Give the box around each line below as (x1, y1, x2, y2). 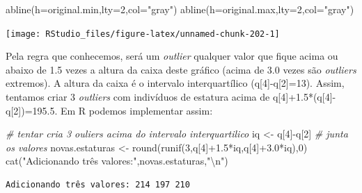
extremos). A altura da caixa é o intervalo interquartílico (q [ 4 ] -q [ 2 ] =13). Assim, (6, 76, 345, 90)
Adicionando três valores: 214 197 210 (6, 180, 190, 190)
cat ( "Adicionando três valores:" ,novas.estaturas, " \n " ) (6, 153, 228, 168)
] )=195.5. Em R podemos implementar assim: (18, 103, 213, 117)
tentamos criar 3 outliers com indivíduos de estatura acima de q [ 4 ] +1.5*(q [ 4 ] (6, 90, 333, 104)
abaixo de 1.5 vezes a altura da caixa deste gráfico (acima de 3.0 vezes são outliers (6, 62, 356, 76)
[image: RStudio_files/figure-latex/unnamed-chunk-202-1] (6, 28, 280, 39)
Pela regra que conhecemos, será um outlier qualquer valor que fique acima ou (6, 49, 338, 63)
